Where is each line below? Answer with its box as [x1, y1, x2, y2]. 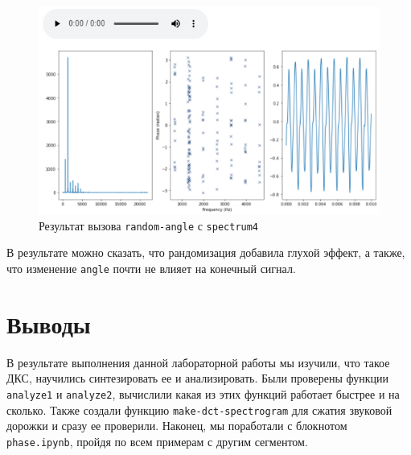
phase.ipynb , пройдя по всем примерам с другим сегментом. [6, 432, 308, 449]
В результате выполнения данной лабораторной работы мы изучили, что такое [6, 354, 390, 370]
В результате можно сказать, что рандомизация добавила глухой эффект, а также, [6, 244, 405, 261]
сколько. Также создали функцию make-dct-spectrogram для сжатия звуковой [6, 401, 393, 418]
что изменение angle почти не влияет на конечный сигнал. [6, 259, 296, 276]
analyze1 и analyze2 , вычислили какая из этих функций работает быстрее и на [6, 385, 400, 402]
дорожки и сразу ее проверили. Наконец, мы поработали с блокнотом [6, 417, 347, 434]
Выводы [6, 307, 91, 340]
